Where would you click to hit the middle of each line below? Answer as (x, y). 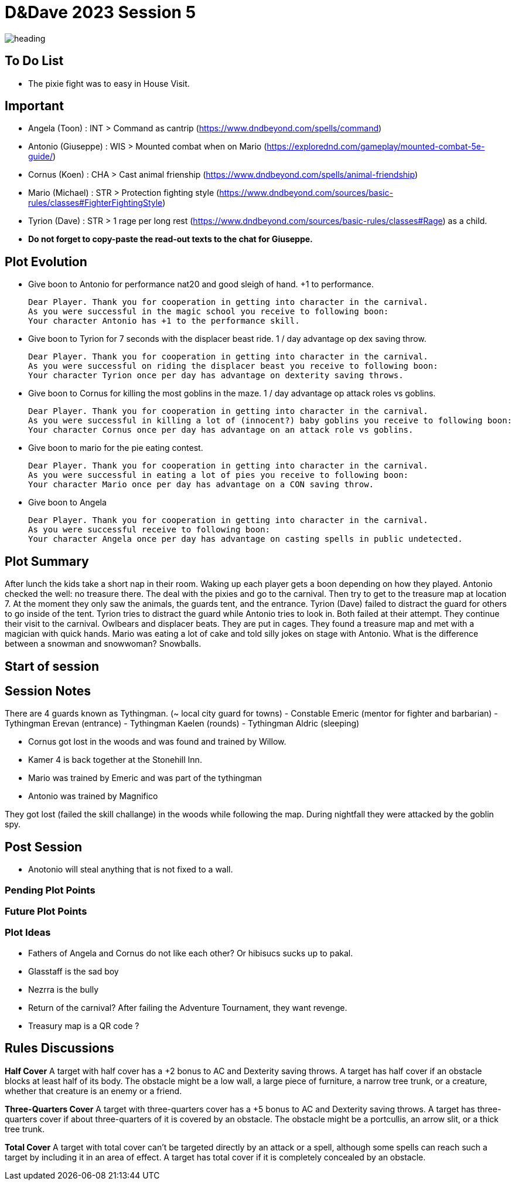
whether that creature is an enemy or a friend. (93, 1091)
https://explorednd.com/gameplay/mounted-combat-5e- (376, 147)
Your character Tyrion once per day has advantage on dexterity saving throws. (216, 376)
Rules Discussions (59, 1048)
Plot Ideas (28, 933)
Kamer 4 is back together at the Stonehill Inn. (115, 760)
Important (34, 106)
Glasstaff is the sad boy (74, 971)
